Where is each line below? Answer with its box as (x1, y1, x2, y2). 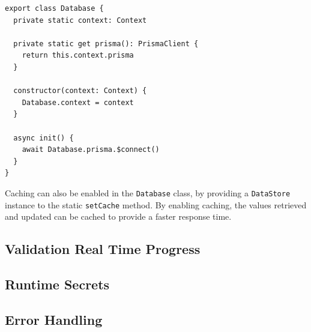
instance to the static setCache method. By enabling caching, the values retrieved (5, 198, 307, 211)
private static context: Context (13, 16, 147, 25)
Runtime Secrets (5, 274, 110, 293)
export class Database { (5, 4, 104, 13)
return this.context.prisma (22, 51, 134, 60)
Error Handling (5, 310, 103, 328)
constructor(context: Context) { (13, 86, 147, 95)
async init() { (13, 133, 74, 142)
